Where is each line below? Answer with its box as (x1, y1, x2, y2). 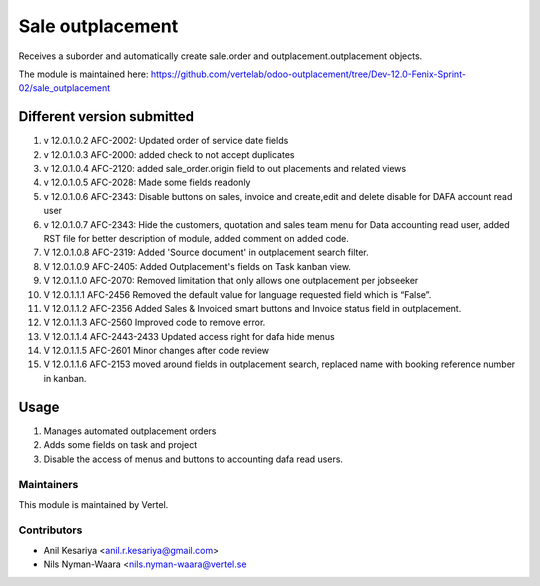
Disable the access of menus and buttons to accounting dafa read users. (43, 453, 344, 465)
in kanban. (43, 372, 87, 384)
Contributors (18, 523, 83, 537)
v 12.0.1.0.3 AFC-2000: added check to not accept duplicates (43, 148, 295, 160)
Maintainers (18, 478, 79, 492)
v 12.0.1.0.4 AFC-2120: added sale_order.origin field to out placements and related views (43, 163, 407, 175)
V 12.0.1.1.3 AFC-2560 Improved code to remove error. (43, 316, 266, 329)
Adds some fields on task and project (43, 439, 198, 451)
